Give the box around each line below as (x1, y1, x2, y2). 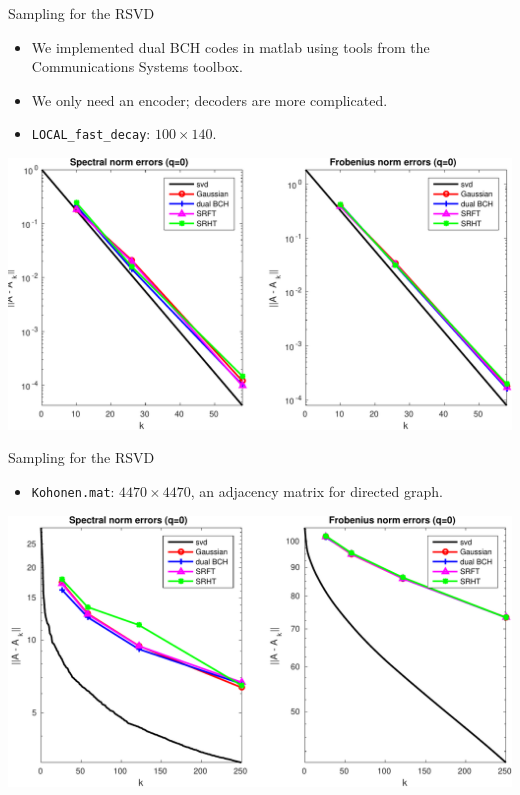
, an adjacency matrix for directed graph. (190, 480, 443, 501)
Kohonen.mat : (31, 480, 115, 501)
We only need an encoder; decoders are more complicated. (31, 89, 388, 110)
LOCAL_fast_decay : (31, 123, 151, 144)
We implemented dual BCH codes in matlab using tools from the (31, 36, 430, 57)
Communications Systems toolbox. (31, 56, 243, 77)
